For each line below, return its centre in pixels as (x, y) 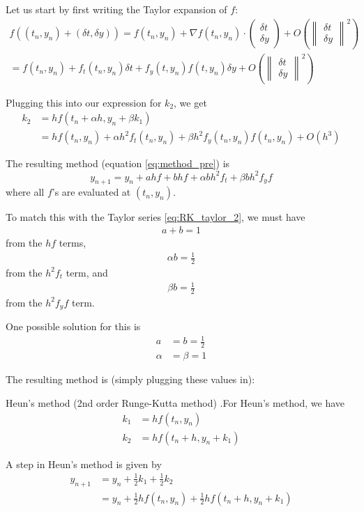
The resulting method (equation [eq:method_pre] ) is (118, 163)
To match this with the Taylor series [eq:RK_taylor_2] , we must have (156, 217)
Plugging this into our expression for (84, 102)
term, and (87, 272)
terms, (73, 242)
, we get (190, 102)
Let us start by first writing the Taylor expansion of (116, 9)
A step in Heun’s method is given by (84, 464)
